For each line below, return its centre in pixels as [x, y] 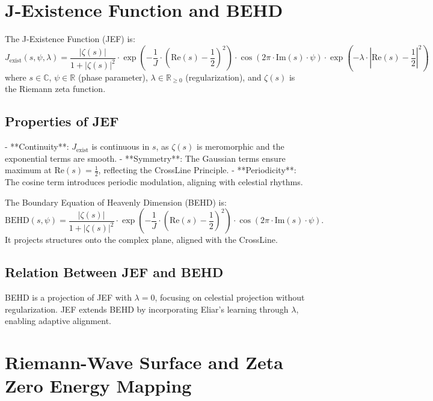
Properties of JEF [62, 121]
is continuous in [121, 146]
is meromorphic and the [241, 146]
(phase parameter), [113, 77]
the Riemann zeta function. [55, 89]
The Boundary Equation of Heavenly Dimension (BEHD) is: [116, 202]
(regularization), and [223, 77]
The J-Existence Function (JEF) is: [70, 39]
